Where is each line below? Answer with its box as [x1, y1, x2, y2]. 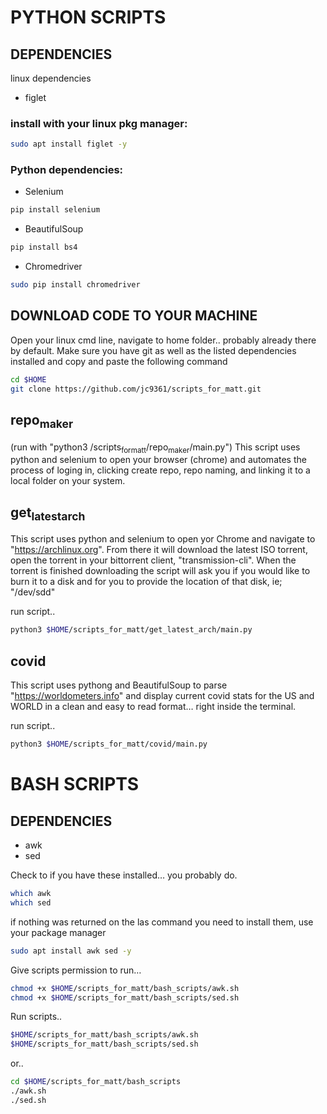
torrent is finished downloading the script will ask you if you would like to [10, 565, 311, 577]
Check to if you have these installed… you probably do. [10, 869, 238, 881]
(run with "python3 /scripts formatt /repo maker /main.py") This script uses [10, 441, 301, 455]
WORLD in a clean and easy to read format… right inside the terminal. [10, 701, 297, 713]
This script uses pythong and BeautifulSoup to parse [10, 679, 228, 691]
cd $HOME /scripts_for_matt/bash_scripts [10, 1077, 182, 1087]
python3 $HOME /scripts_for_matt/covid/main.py [10, 739, 208, 750]
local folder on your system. [10, 475, 126, 487]
